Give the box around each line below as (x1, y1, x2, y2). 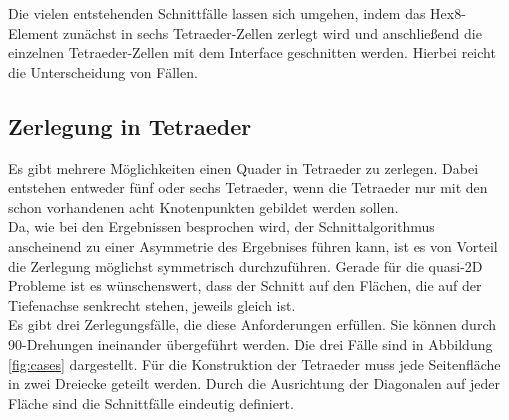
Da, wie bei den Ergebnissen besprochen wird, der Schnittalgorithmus (8, 216, 435, 237)
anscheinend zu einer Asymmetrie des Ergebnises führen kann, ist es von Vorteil (8, 235, 498, 256)
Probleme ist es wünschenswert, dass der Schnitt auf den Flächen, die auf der (8, 275, 482, 296)
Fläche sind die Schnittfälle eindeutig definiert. (8, 392, 294, 413)
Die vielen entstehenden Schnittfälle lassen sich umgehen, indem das (8, 3, 426, 23)
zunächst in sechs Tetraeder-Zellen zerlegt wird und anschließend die (63, 22, 482, 43)
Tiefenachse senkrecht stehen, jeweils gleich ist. (8, 294, 296, 315)
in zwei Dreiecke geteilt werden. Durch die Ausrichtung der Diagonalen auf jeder (8, 373, 501, 394)
